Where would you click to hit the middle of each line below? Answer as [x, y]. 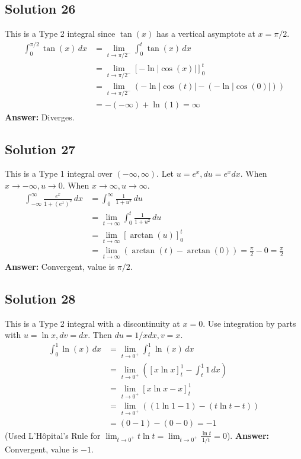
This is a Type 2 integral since [60, 34]
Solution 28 [40, 298]
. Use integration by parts [249, 323]
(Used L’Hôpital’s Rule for [53, 435]
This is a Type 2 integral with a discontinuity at [92, 323]
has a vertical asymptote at [206, 34]
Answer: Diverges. [40, 117]
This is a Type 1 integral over [59, 173]
